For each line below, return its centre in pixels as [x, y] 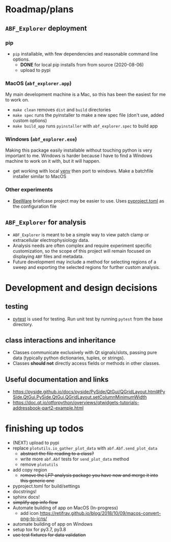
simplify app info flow [35, 502]
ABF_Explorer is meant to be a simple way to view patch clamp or [81, 235]
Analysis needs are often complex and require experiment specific [82, 245]
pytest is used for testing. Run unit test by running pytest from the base [88, 319]
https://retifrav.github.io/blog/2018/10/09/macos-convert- [101, 513]
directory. [23, 324]
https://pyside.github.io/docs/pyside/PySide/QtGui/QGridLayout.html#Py [89, 392]
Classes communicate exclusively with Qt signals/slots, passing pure [85, 353]
